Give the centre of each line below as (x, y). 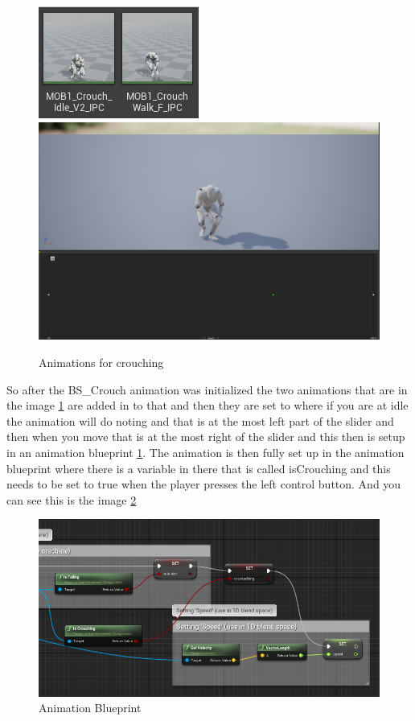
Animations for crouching (101, 362)
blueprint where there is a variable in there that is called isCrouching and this (199, 468)
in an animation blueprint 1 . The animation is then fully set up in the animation (205, 452)
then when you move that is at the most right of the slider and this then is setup (206, 437)
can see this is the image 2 (72, 499)
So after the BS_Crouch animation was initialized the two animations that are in (207, 389)
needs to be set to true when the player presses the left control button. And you (204, 484)
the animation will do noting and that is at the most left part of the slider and (200, 420)
